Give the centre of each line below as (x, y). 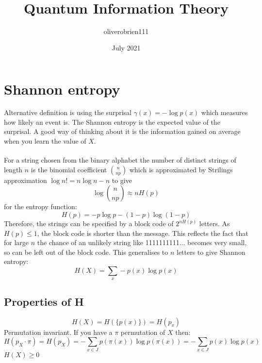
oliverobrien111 (126, 31)
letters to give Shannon (211, 252)
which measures (224, 112)
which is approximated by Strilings (181, 169)
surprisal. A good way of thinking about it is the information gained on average (122, 131)
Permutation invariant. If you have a (58, 332)
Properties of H (44, 301)
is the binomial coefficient (69, 169)
